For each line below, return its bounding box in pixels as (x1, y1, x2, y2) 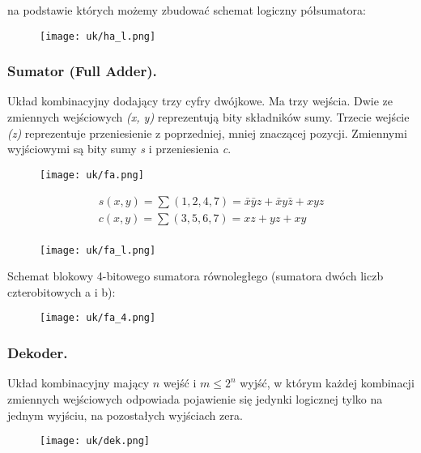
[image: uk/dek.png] (40, 435, 151, 447)
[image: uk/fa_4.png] (40, 312, 156, 324)
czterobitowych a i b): (7, 283, 116, 300)
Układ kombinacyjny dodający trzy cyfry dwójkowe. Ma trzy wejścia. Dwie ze (7, 92, 393, 109)
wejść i (163, 374, 197, 391)
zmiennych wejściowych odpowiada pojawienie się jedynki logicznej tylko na (7, 390, 383, 407)
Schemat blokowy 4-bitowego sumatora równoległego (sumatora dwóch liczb (7, 267, 384, 284)
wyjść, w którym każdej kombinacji (240, 374, 415, 391)
